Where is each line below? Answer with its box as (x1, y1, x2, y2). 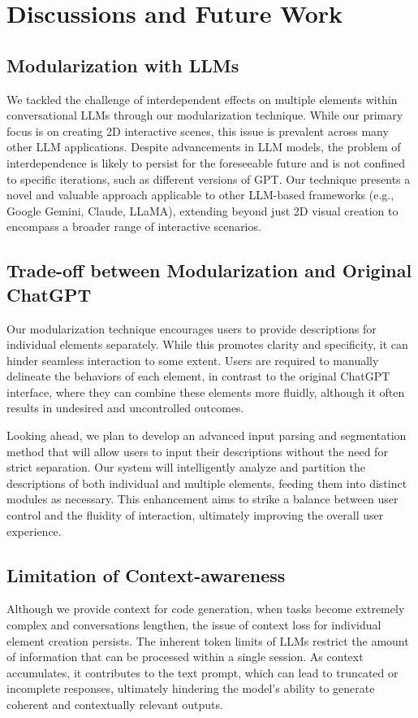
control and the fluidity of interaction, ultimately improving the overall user (6, 507, 384, 524)
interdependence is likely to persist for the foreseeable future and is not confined (6, 154, 405, 171)
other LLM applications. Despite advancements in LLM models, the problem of (6, 138, 401, 155)
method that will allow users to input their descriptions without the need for (6, 442, 388, 459)
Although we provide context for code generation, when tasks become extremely (6, 600, 405, 617)
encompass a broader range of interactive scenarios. (6, 218, 261, 235)
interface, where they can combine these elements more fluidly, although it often (6, 383, 405, 400)
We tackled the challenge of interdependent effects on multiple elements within (6, 90, 398, 107)
